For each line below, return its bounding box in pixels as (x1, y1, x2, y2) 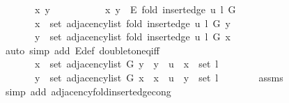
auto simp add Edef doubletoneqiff (5, 42, 159, 57)
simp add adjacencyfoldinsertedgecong (5, 84, 171, 98)
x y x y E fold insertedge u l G (34, 2, 236, 16)
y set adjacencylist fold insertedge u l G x (34, 29, 231, 44)
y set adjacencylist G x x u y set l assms (34, 70, 283, 84)
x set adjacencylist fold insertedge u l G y (34, 15, 231, 30)
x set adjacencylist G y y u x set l (34, 56, 219, 71)
